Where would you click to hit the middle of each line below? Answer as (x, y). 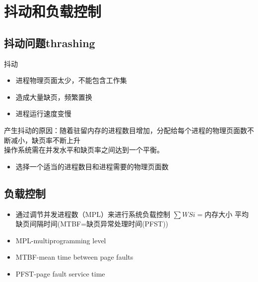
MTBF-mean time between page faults (74, 257)
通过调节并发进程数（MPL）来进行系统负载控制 (93, 214)
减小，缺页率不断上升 (45, 140)
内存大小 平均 (227, 214)
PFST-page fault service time (60, 273)
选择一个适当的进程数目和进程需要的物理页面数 (92, 166)
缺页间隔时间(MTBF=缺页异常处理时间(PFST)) (92, 224)
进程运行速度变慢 (43, 113)
